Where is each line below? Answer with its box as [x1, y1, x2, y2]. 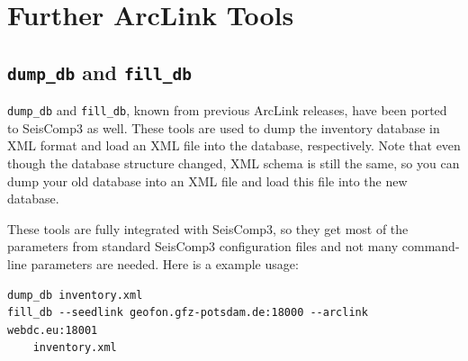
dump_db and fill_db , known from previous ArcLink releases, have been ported [7, 101, 447, 120]
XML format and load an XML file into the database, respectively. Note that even [7, 136, 461, 155]
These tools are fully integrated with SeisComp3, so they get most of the [7, 219, 409, 238]
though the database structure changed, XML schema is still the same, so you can [7, 154, 460, 172]
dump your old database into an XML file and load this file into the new [7, 171, 408, 190]
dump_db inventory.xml [7, 288, 143, 302]
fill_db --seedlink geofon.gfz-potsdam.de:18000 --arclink [7, 306, 368, 320]
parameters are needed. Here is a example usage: [31, 254, 299, 273]
